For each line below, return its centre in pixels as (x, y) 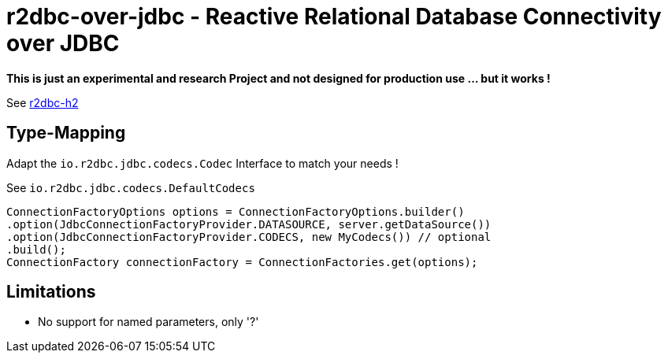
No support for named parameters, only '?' (148, 322)
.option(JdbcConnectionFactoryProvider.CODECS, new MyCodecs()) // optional (249, 237)
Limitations (51, 292)
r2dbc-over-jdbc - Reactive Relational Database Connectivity (334, 17)
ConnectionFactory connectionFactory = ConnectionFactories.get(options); (242, 262)
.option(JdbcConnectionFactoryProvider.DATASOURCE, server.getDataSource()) (249, 224)
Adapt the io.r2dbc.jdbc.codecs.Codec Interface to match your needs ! (202, 163)
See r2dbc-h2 (43, 102)
